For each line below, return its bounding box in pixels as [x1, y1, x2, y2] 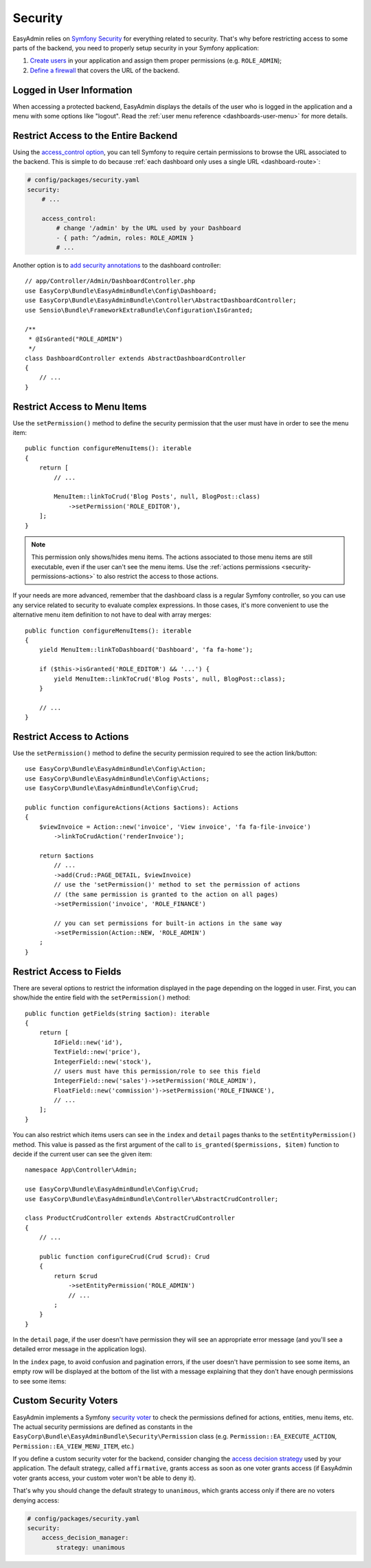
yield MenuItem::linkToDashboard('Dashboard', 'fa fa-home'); [38, 646, 254, 654]
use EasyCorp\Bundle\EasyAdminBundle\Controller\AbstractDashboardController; [25, 297, 297, 304]
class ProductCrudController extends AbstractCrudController [25, 1214, 235, 1222]
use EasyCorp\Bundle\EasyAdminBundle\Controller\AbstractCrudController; [25, 1195, 279, 1203]
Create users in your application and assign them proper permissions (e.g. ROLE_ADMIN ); [30, 56, 282, 65]
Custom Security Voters [12, 1395, 118, 1407]
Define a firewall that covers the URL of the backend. [30, 66, 180, 74]
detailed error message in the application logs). [12, 1345, 147, 1353]
